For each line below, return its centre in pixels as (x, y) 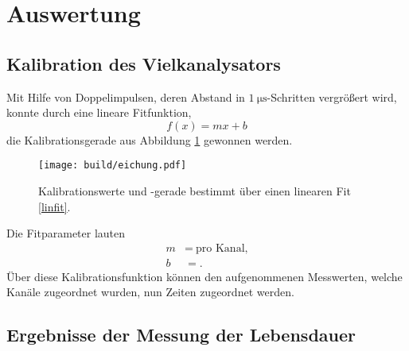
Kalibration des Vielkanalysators (144, 63)
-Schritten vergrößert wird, (332, 96)
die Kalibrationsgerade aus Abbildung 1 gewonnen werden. (150, 139)
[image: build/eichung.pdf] (113, 166)
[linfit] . (55, 206)
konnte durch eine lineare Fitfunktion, (99, 112)
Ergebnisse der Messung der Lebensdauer (181, 335)
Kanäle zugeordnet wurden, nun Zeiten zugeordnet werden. (150, 292)
